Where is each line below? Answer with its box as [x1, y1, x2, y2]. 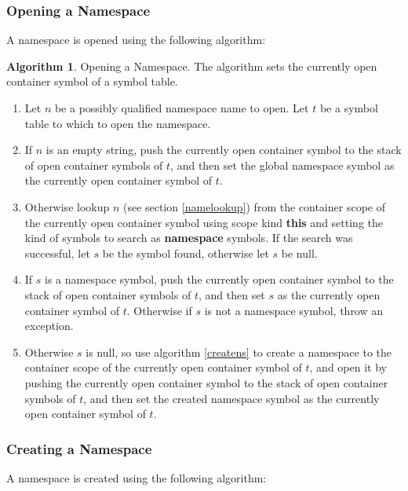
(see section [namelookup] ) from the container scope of [123, 198, 385, 214]
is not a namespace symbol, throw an [204, 302, 384, 318]
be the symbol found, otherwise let [102, 244, 269, 261]
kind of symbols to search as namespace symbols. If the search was [24, 229, 353, 246]
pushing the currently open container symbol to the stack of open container [24, 374, 388, 390]
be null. [281, 244, 318, 261]
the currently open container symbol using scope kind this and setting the [24, 214, 384, 230]
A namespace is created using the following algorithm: [6, 469, 267, 486]
